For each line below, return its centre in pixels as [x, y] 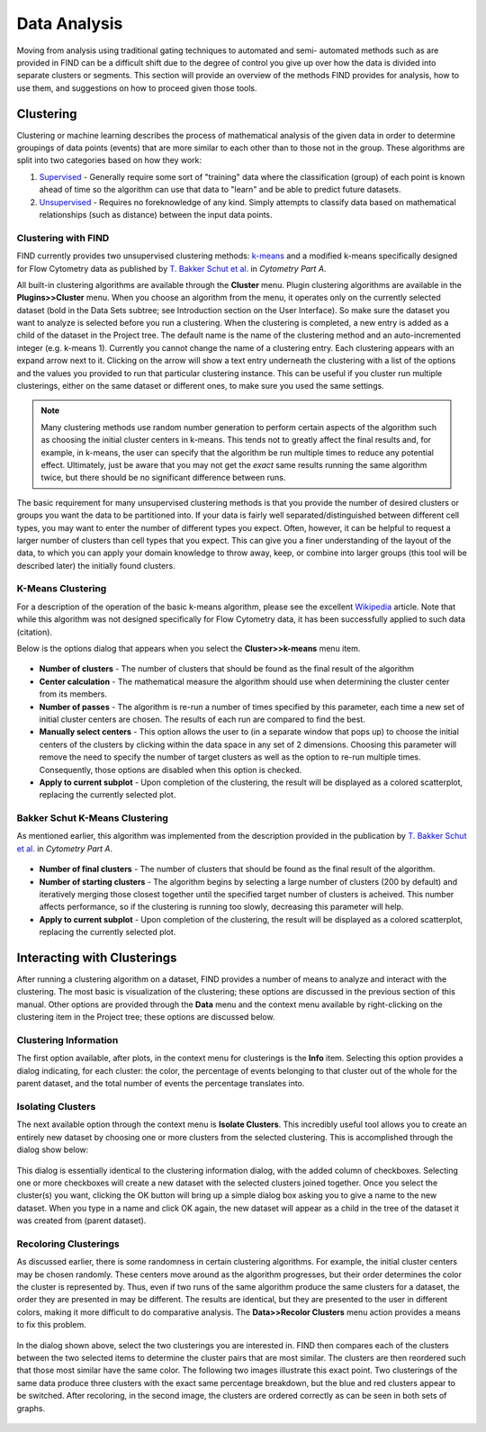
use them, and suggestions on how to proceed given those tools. [137, 88]
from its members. [73, 694]
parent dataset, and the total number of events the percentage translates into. [161, 1084]
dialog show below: [53, 1150]
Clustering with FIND [63, 238]
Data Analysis [70, 23]
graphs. [31, 1408]
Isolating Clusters [56, 1106]
